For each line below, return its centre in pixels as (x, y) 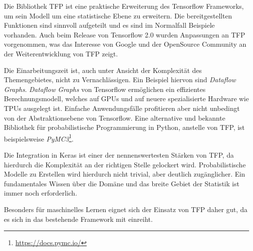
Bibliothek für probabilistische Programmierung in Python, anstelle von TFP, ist (125, 127)
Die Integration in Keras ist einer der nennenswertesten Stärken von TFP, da (119, 154)
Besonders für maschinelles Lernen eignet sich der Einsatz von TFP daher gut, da (126, 209)
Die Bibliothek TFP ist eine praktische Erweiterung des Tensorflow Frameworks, (124, 6)
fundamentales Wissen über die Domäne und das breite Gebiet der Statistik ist (122, 183)
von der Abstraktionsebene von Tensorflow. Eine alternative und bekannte (115, 117)
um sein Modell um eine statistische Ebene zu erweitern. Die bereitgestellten (118, 15)
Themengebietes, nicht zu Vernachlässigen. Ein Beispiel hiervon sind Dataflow (120, 80)
